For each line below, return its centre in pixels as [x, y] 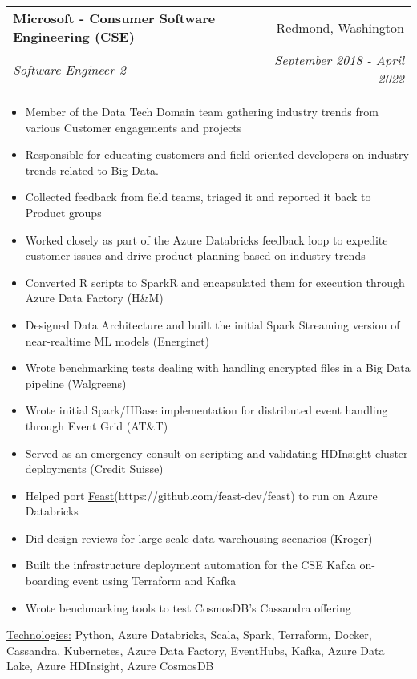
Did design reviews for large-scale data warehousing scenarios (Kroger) [199, 538]
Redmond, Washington [340, 27]
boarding [47, 581]
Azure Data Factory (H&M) [94, 298]
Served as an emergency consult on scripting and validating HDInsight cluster [217, 453]
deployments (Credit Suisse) [94, 469]
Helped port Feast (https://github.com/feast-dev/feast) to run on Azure [201, 495]
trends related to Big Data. [92, 170]
